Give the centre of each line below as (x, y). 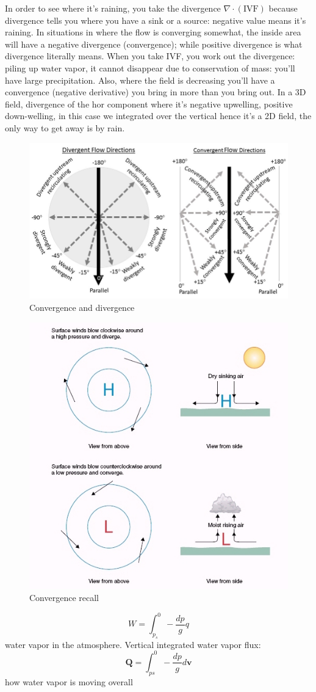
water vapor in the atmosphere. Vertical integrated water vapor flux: (133, 644)
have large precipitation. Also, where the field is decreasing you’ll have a (140, 80)
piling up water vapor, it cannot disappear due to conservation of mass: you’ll (150, 67)
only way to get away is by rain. (65, 127)
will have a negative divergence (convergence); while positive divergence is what (154, 44)
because (283, 8)
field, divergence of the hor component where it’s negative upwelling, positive (149, 104)
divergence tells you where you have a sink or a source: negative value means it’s (156, 20)
